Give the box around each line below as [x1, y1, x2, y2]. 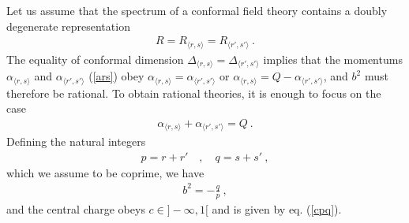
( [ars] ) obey [88, 68, 144, 84]
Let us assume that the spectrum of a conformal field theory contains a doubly [6, 2, 388, 18]
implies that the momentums [263, 50, 403, 67]
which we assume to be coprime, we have [6, 164, 204, 180]
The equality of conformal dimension [6, 50, 184, 67]
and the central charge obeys [6, 200, 145, 217]
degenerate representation [6, 17, 130, 34]
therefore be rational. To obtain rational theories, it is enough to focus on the [6, 84, 381, 101]
